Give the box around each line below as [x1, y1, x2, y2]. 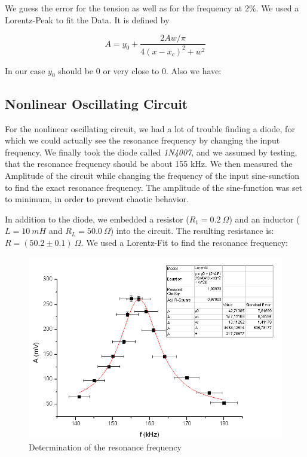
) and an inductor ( [229, 212, 300, 225]
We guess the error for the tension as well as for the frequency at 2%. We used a [5, 2, 299, 14]
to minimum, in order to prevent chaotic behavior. [5, 193, 189, 205]
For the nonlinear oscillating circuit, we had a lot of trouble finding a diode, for [5, 122, 295, 135]
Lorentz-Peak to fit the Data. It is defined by [5, 13, 170, 26]
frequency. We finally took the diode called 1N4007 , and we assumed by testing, [5, 145, 297, 158]
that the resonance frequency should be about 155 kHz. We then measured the [5, 157, 293, 170]
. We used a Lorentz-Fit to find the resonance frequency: [81, 236, 288, 248]
